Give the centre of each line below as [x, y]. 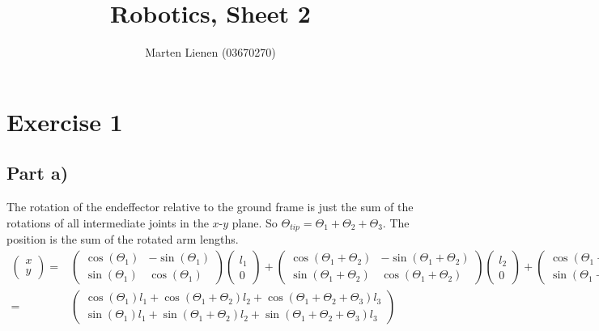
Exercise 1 [65, 121]
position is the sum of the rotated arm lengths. [123, 239]
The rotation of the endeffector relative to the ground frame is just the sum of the [210, 207]
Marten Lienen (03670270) [210, 52]
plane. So [255, 222]
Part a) [38, 173]
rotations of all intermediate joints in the [108, 222]
